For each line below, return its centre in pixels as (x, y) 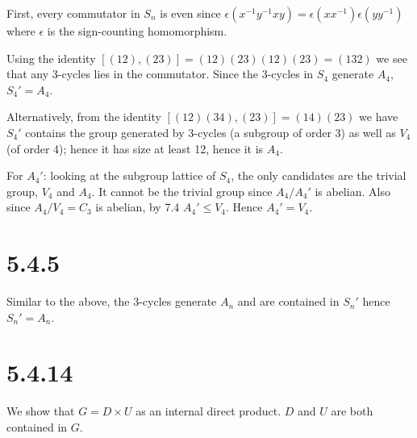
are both (352, 411)
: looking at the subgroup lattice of (129, 175)
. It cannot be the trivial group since (182, 191)
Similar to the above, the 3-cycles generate (112, 301)
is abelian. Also (352, 191)
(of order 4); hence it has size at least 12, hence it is (135, 148)
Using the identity (51, 58)
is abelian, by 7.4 (138, 207)
